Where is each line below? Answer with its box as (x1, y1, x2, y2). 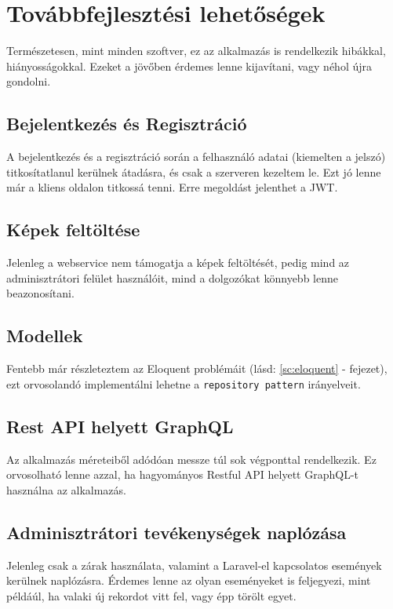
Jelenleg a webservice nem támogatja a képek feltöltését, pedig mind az (6, 254, 350, 271)
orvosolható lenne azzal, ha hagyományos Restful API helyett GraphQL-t (6, 466, 358, 483)
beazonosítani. (6, 285, 75, 301)
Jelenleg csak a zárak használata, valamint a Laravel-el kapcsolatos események (6, 556, 382, 573)
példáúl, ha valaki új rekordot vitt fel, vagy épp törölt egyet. (6, 587, 297, 604)
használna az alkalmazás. (6, 481, 126, 498)
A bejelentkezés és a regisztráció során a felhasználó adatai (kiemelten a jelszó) (6, 148, 386, 165)
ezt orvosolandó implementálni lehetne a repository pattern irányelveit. (6, 375, 361, 392)
